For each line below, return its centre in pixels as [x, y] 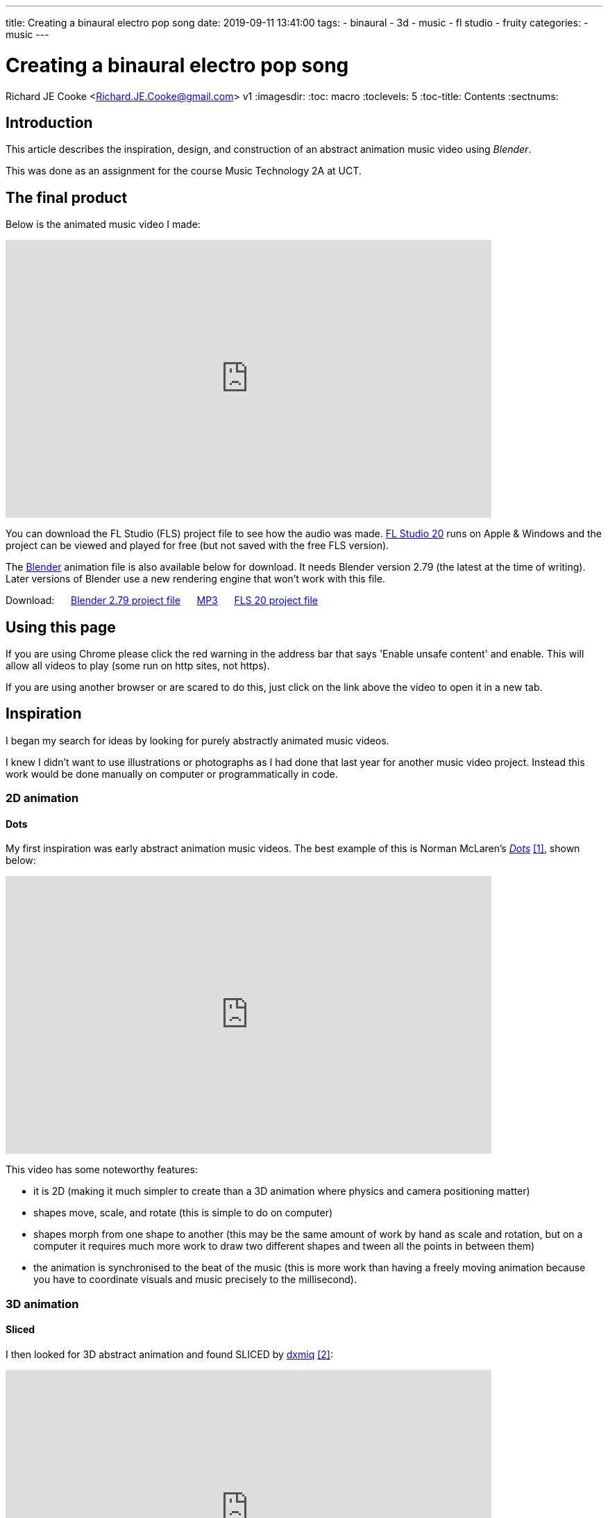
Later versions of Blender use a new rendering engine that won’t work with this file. [195, 579]
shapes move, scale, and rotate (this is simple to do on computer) [183, 1213]
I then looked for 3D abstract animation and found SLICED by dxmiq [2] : [169, 1355]
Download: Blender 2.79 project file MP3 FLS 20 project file [162, 601]
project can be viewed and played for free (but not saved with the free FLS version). [197, 546]
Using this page [61, 627]
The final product [67, 197]
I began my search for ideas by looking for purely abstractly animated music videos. [197, 740]
